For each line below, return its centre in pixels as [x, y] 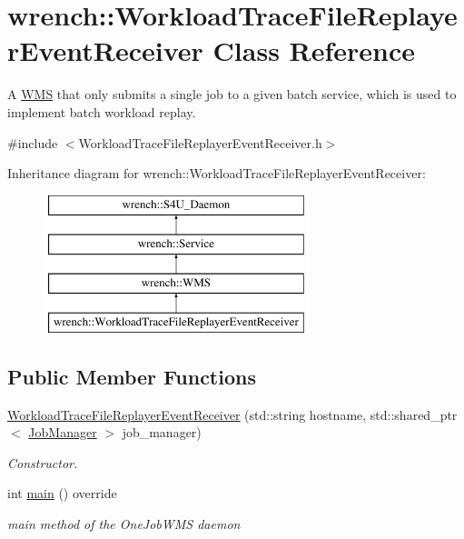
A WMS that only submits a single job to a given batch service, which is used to [232, 94]
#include [33, 142]
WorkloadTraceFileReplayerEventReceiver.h [200, 142]
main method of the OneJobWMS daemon [124, 524]
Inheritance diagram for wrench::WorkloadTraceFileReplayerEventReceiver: [217, 173]
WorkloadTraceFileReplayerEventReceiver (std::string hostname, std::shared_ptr [232, 414]
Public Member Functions [132, 376]
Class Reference [314, 50]
